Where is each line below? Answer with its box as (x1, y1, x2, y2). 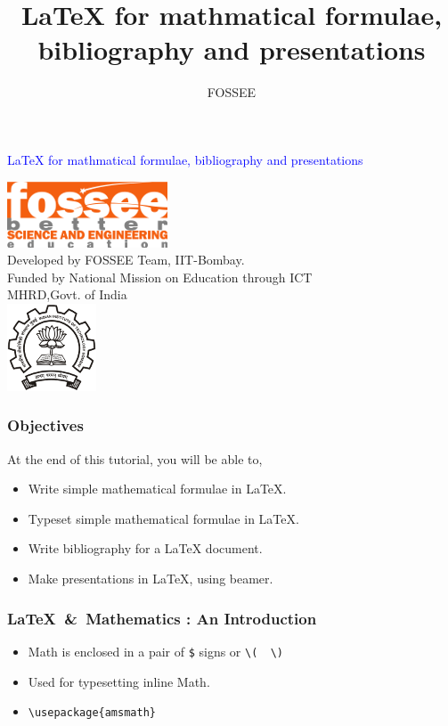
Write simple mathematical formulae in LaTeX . (28, 479, 287, 498)
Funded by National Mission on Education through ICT (7, 267, 313, 286)
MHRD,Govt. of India (7, 285, 127, 304)
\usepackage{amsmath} (28, 706, 156, 720)
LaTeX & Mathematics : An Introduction (7, 607, 317, 629)
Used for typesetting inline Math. (28, 672, 210, 690)
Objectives (7, 414, 84, 436)
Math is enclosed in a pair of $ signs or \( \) (28, 641, 283, 660)
